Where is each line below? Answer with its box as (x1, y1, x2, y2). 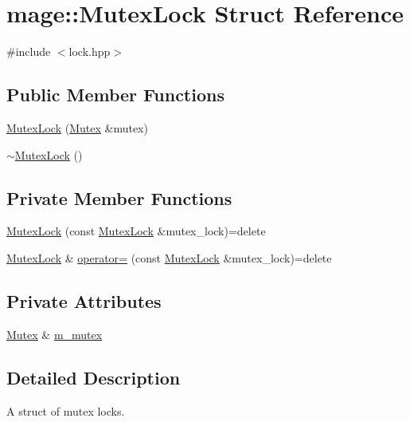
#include (6, 43, 51, 60)
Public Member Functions (6, 82, 225, 107)
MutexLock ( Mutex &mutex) (6, 119, 148, 136)
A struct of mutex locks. (6, 402, 125, 419)
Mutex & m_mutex (6, 325, 103, 342)
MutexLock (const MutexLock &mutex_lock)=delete (6, 223, 266, 239)
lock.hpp (68, 43, 111, 60)
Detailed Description (6, 365, 181, 389)
